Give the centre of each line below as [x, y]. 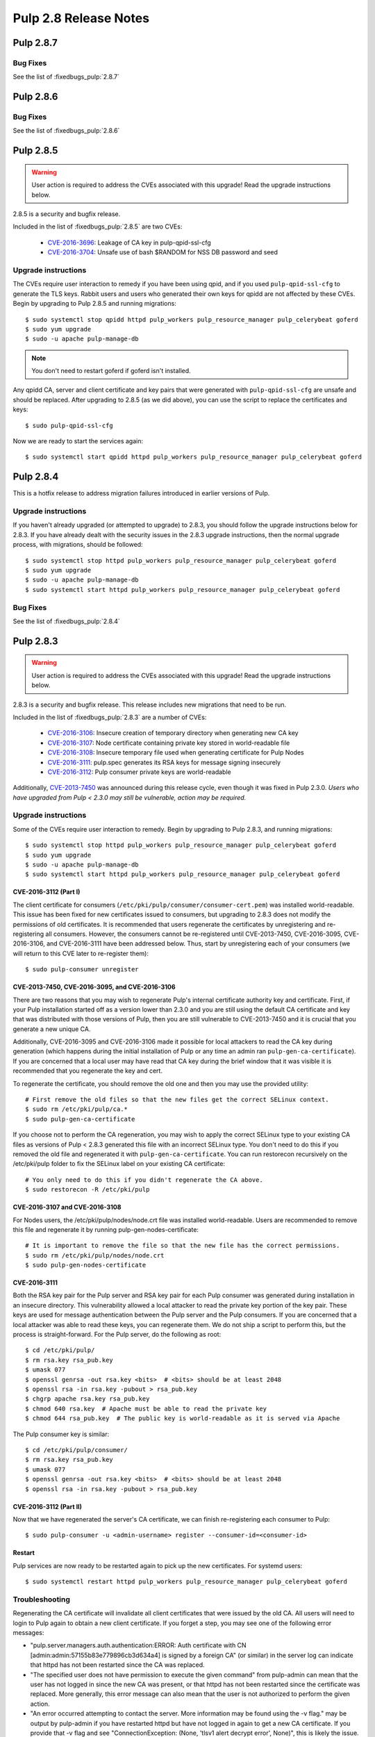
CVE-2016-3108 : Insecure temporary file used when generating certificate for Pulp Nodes [176, 752]
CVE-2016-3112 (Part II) [48, 1506]
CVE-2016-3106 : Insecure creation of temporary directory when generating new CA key [173, 733]
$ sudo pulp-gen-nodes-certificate [86, 1265]
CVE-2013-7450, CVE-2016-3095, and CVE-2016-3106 [94, 987]
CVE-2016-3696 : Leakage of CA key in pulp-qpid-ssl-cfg [129, 242]
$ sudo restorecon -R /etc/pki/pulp [87, 1189]
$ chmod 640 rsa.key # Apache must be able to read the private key [146, 1408]
